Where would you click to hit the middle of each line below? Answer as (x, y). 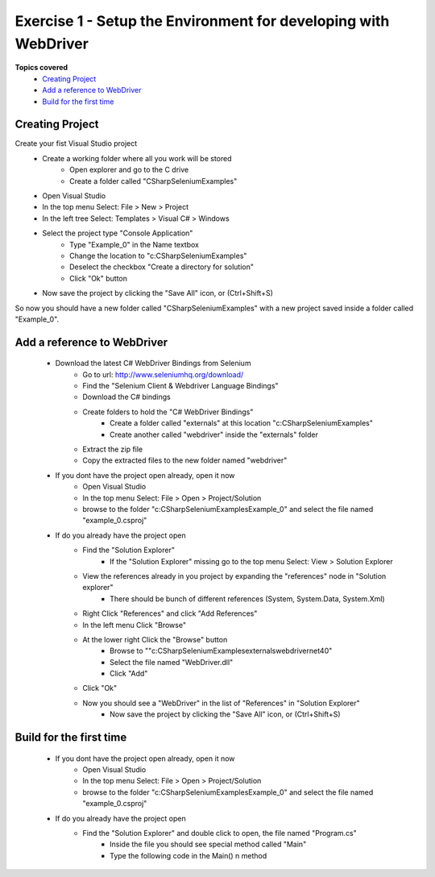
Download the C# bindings (126, 397)
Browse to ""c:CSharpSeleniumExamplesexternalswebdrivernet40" (221, 651)
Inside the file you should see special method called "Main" (208, 844)
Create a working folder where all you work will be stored (137, 158)
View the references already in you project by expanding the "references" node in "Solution (234, 576)
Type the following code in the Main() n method (188, 855)
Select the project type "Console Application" (118, 233)
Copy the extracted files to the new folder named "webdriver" (185, 460)
